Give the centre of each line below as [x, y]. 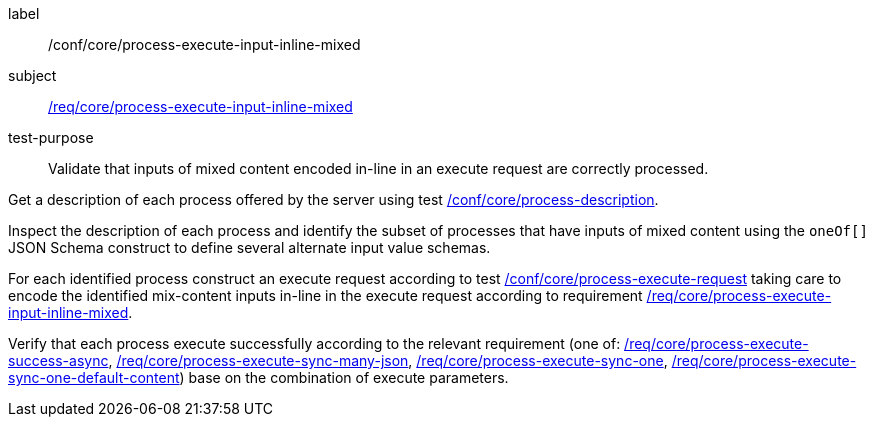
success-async [58, 360]
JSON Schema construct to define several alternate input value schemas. [249, 247]
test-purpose [51, 137]
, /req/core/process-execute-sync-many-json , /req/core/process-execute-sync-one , [388, 360]
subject [32, 75]
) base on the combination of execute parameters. [344, 377]
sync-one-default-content [94, 377]
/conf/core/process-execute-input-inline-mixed [204, 44]
